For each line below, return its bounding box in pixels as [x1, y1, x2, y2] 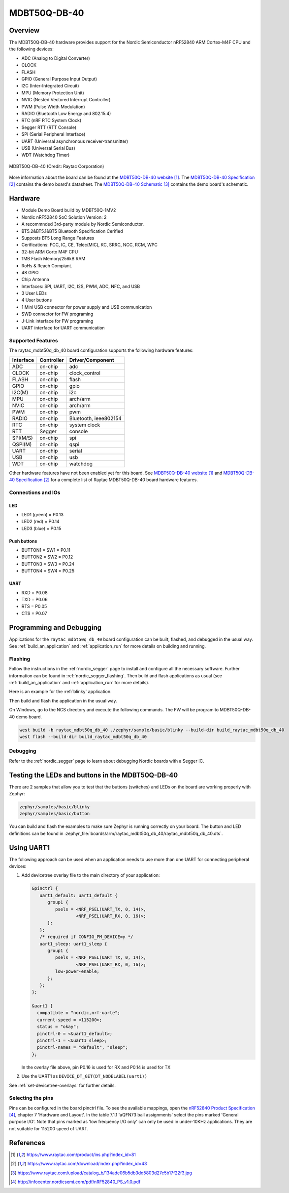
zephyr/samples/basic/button [19, 811, 90, 817]
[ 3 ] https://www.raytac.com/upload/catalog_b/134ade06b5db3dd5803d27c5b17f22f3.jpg [10, 1170, 192, 1176]
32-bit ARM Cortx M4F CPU [21, 248, 78, 254]
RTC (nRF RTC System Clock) [21, 118, 82, 123]
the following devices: [9, 46, 54, 52]
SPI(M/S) [12, 434, 33, 441]
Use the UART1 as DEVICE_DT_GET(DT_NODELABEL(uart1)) [21, 1073, 148, 1079]
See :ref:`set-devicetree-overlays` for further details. [9, 1082, 116, 1088]
